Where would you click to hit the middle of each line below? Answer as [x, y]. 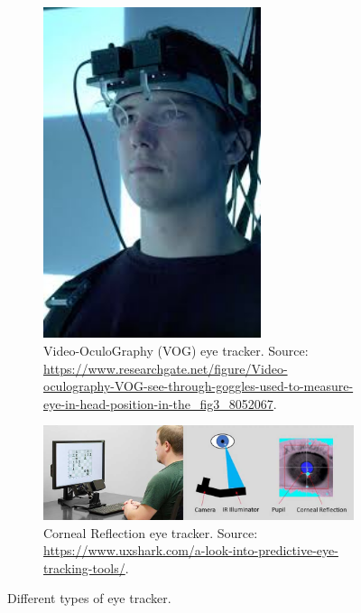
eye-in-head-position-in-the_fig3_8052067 [158, 403]
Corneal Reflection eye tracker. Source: [151, 532]
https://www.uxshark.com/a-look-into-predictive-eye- [191, 550]
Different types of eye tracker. [89, 598]
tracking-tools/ [84, 567]
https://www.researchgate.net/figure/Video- [166, 368]
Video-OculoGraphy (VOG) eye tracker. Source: [176, 351]
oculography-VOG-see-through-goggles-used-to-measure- [199, 386]
